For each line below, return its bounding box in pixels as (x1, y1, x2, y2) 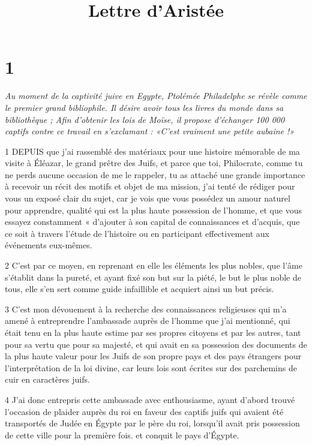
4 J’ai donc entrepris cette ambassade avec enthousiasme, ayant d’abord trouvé (5, 393, 295, 405)
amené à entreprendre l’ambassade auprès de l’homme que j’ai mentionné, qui (5, 314, 290, 327)
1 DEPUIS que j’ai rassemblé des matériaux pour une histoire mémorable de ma (5, 145, 300, 157)
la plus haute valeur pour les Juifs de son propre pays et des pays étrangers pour (5, 350, 302, 362)
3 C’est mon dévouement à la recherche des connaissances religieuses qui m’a (5, 302, 287, 315)
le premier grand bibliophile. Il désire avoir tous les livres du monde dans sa (5, 101, 284, 113)
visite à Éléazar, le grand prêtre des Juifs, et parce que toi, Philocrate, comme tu (5, 157, 303, 169)
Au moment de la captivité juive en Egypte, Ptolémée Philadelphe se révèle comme (5, 89, 307, 102)
